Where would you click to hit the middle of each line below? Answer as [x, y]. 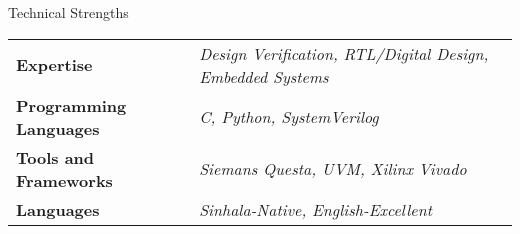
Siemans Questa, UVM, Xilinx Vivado [333, 169]
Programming [71, 105]
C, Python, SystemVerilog [289, 117]
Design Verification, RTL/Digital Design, [344, 53]
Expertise [54, 65]
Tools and [55, 157]
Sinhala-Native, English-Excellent [315, 209]
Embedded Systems [264, 76]
